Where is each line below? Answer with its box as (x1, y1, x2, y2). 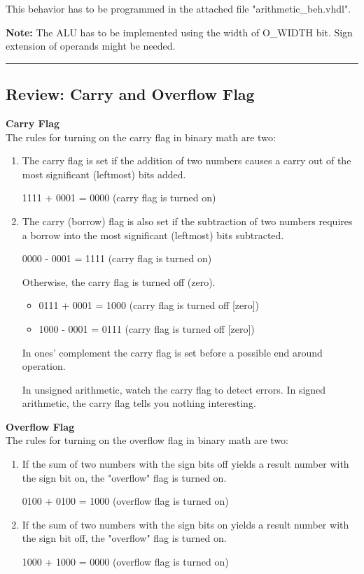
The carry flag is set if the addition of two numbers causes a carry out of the (22, 153, 351, 168)
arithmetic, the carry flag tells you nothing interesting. (22, 396, 256, 410)
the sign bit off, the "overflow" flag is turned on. (22, 531, 227, 545)
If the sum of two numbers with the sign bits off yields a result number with (22, 457, 349, 471)
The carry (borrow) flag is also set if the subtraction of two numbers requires (22, 213, 353, 228)
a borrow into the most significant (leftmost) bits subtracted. (22, 227, 284, 242)
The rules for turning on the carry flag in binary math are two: (6, 129, 276, 144)
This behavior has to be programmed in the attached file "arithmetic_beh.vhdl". (6, 1, 351, 15)
